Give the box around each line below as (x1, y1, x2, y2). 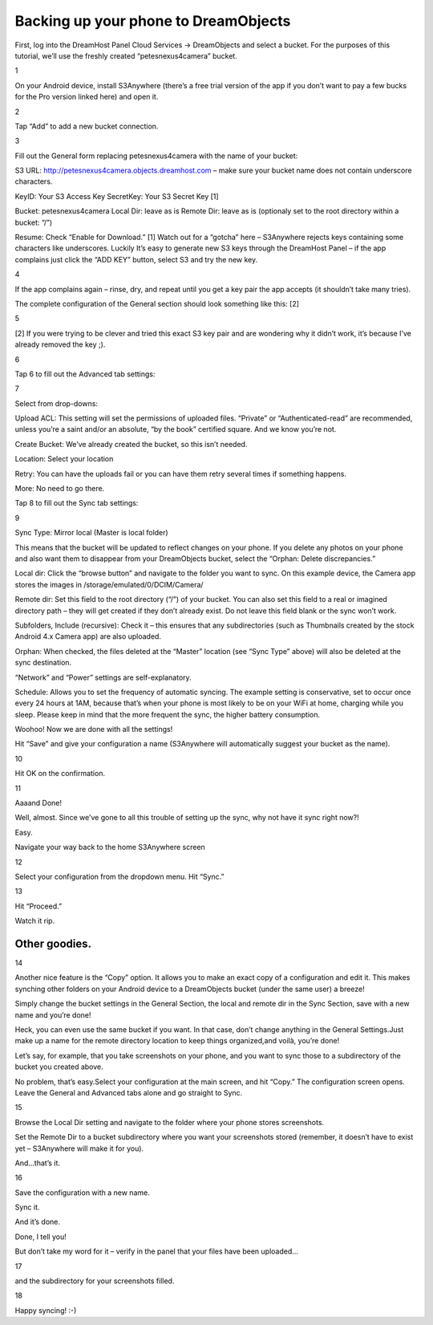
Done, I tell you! (14, 1232, 67, 1242)
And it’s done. (14, 1217, 60, 1227)
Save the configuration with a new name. (14, 1188, 150, 1197)
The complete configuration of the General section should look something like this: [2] (14, 299, 300, 308)
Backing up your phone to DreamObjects (14, 12, 291, 30)
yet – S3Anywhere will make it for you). (14, 1144, 144, 1153)
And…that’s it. (14, 1158, 60, 1168)
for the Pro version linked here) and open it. (14, 92, 159, 102)
